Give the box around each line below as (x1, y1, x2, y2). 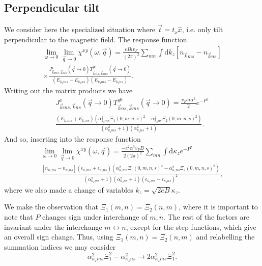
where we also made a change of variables (4, 184, 133, 195)
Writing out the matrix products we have (4, 85, 133, 96)
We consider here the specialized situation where (4, 24, 156, 35)
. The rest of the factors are (163, 211, 250, 222)
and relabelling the (196, 231, 255, 242)
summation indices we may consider (4, 241, 116, 252)
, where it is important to (179, 201, 258, 212)
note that (4, 211, 33, 222)
